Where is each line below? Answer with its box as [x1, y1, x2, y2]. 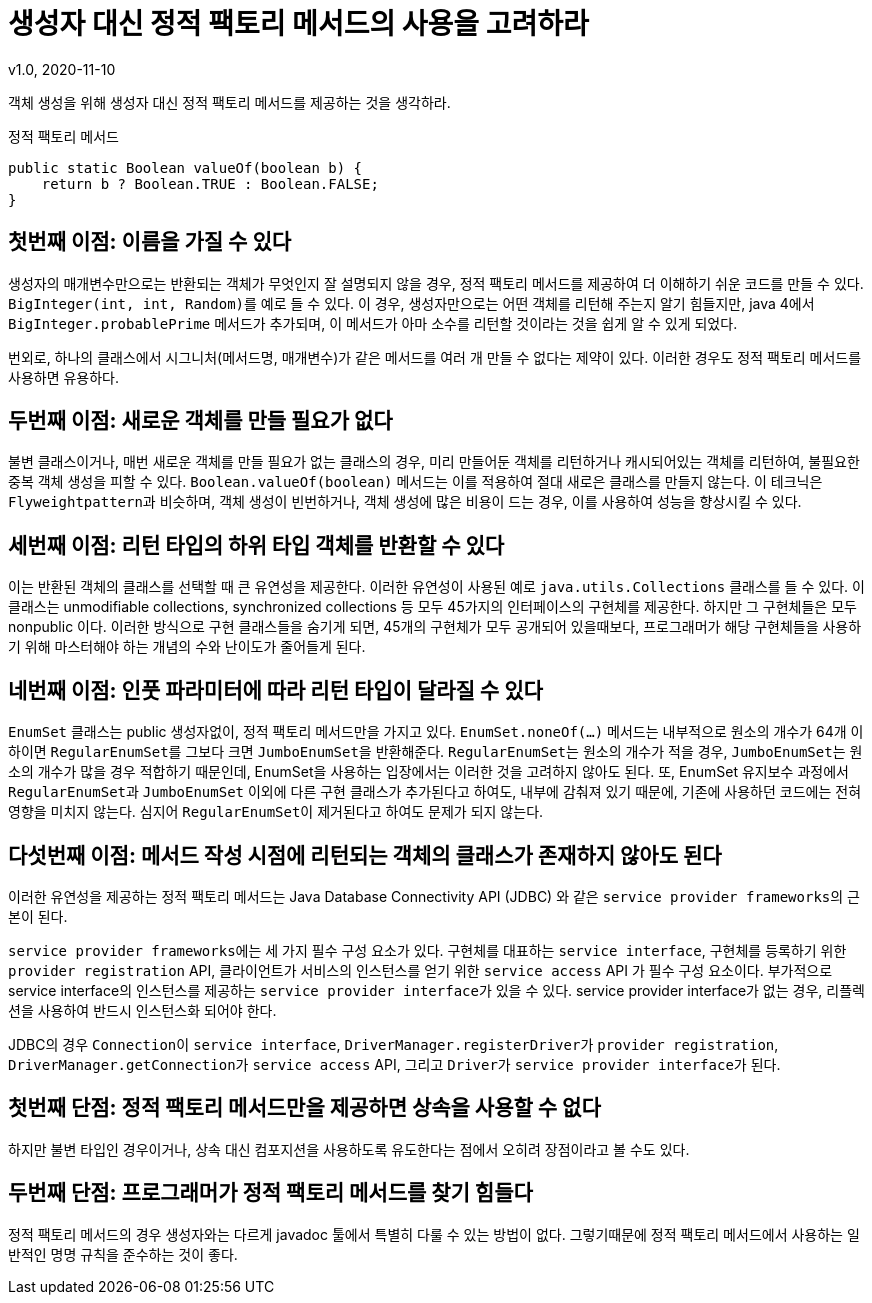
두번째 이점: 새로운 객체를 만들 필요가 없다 [8, 408, 393, 434]
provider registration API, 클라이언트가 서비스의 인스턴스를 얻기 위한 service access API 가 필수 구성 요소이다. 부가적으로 [8, 961, 833, 979]
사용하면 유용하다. [8, 368, 120, 386]
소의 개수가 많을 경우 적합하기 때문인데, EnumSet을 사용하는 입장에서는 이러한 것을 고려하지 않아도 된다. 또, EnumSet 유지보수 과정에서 [8, 763, 849, 781]
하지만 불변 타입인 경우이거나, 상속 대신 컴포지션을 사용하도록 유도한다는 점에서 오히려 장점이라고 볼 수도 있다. [8, 1140, 690, 1158]
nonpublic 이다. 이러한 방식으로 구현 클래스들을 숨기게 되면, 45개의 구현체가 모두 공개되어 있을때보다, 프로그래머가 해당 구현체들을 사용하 [8, 618, 862, 636]
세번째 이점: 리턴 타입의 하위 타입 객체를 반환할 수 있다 [8, 532, 505, 558]
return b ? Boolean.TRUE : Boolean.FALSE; [41, 175, 379, 192]
